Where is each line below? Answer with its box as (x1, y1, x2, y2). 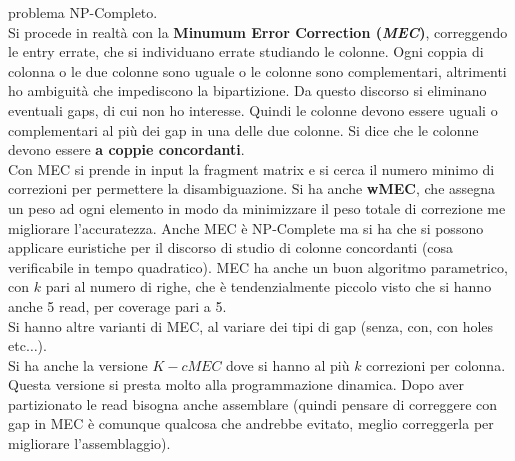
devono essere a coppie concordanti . (8, 139, 245, 160)
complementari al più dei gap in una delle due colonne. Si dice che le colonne (8, 119, 479, 140)
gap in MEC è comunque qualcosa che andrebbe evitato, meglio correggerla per (8, 413, 494, 434)
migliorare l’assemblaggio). (8, 433, 171, 454)
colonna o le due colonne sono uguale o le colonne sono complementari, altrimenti (8, 60, 507, 81)
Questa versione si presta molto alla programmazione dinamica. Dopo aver (8, 374, 465, 395)
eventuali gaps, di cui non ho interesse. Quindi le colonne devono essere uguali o (8, 99, 498, 120)
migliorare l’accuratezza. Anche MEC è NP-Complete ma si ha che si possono (8, 217, 484, 238)
